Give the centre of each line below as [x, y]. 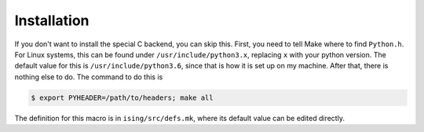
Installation [52, 20]
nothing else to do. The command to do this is [89, 77]
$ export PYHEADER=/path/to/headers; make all [122, 97]
